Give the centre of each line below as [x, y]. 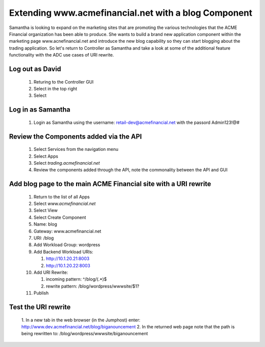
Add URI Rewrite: [51, 272]
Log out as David [35, 69]
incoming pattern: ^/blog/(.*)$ [76, 279]
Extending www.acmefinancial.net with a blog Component [131, 13]
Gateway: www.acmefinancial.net [67, 231]
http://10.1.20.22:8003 [68, 265]
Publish [41, 293]
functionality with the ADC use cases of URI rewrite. [62, 55]
